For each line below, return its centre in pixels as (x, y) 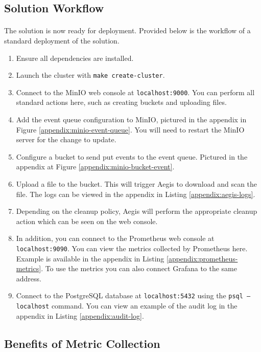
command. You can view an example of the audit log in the (144, 306)
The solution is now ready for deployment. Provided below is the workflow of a (127, 30)
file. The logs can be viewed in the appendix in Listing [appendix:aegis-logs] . (136, 194)
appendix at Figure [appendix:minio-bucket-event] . (95, 167)
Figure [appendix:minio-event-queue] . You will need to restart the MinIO (130, 129)
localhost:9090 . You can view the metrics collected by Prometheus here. (132, 248)
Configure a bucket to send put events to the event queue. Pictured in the (132, 156)
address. (29, 278)
